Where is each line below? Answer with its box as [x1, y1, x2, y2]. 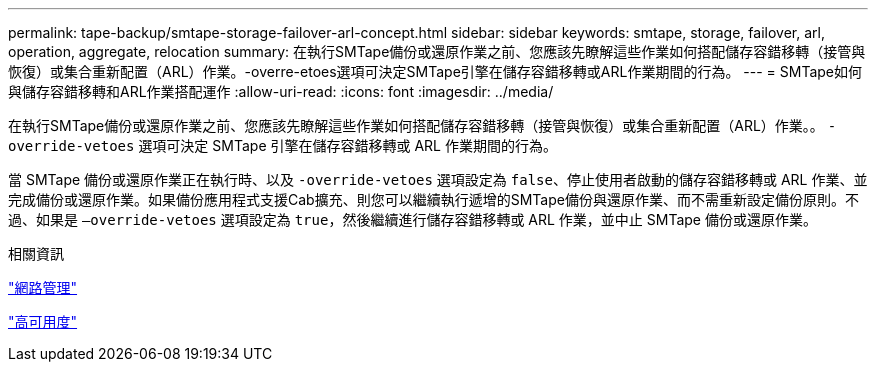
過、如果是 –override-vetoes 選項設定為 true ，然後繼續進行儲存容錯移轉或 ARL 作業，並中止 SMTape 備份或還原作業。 [8, 211, 817, 228]
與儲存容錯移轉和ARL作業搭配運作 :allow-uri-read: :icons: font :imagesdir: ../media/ [8, 83, 554, 100]
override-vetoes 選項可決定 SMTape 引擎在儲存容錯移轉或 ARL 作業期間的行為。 [8, 137, 557, 154]
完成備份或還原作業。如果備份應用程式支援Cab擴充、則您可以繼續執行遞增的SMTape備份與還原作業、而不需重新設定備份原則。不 [8, 191, 859, 208]
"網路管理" [8, 279, 78, 296]
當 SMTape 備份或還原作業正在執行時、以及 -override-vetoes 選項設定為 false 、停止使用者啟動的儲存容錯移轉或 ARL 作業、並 [8, 171, 868, 188]
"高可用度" [8, 313, 78, 330]
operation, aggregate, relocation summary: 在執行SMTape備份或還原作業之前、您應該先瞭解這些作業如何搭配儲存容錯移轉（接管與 [8, 43, 866, 60]
